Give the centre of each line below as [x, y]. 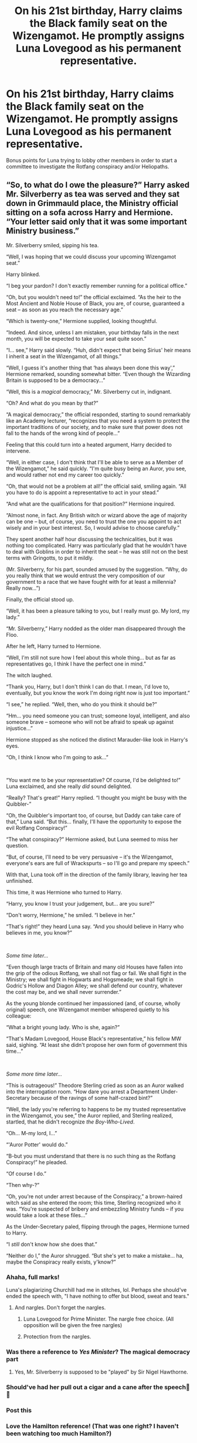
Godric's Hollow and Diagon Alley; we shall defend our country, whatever [94, 985]
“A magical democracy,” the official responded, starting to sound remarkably [98, 414]
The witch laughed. [29, 675]
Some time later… [27, 955]
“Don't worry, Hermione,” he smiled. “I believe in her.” [71, 915]
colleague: [19, 1016]
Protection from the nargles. [57, 1336]
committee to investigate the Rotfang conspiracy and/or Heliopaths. [88, 167]
